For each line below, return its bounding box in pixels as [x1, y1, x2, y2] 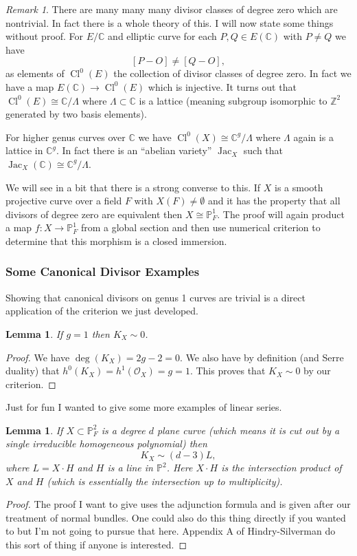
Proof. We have [5, 350, 70, 364]
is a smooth [274, 180, 323, 194]
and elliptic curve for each [108, 29, 217, 43]
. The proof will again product [217, 206, 345, 221]
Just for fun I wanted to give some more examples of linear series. [5, 400, 282, 414]
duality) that [5, 363, 60, 378]
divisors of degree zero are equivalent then [5, 206, 183, 221]
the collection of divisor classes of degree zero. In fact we [113, 66, 352, 81]
